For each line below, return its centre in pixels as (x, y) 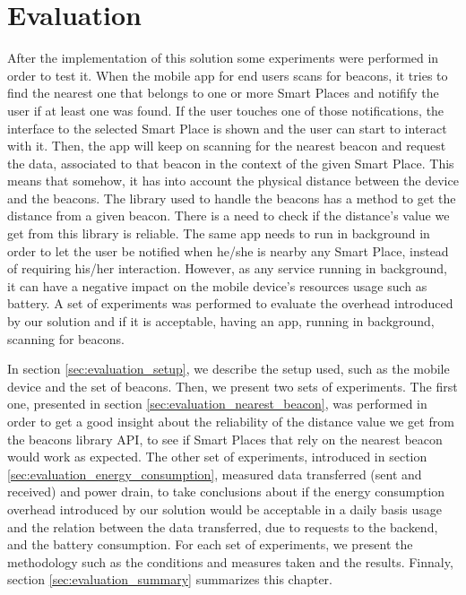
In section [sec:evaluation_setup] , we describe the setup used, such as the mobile (229, 369)
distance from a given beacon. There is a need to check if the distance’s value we (229, 216)
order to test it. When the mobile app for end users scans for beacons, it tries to (228, 75)
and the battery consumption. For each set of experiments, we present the (210, 544)
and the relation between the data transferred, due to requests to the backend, (223, 526)
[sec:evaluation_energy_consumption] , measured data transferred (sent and (215, 474)
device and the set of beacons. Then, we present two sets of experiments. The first (233, 386)
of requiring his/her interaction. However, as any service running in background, (227, 268)
